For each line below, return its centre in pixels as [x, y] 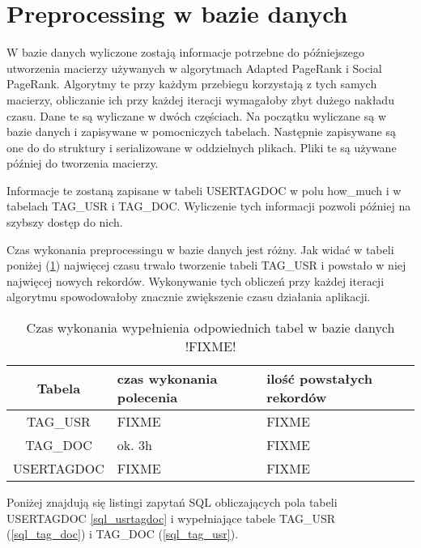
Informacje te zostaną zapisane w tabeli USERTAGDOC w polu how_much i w [204, 190]
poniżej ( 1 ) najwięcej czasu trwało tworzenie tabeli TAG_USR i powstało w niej [206, 265]
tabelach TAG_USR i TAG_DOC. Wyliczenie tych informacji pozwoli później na [209, 206]
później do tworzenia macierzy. [83, 163]
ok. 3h [134, 445]
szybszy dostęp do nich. [65, 222]
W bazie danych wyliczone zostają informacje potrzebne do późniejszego [185, 52]
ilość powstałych [319, 379]
